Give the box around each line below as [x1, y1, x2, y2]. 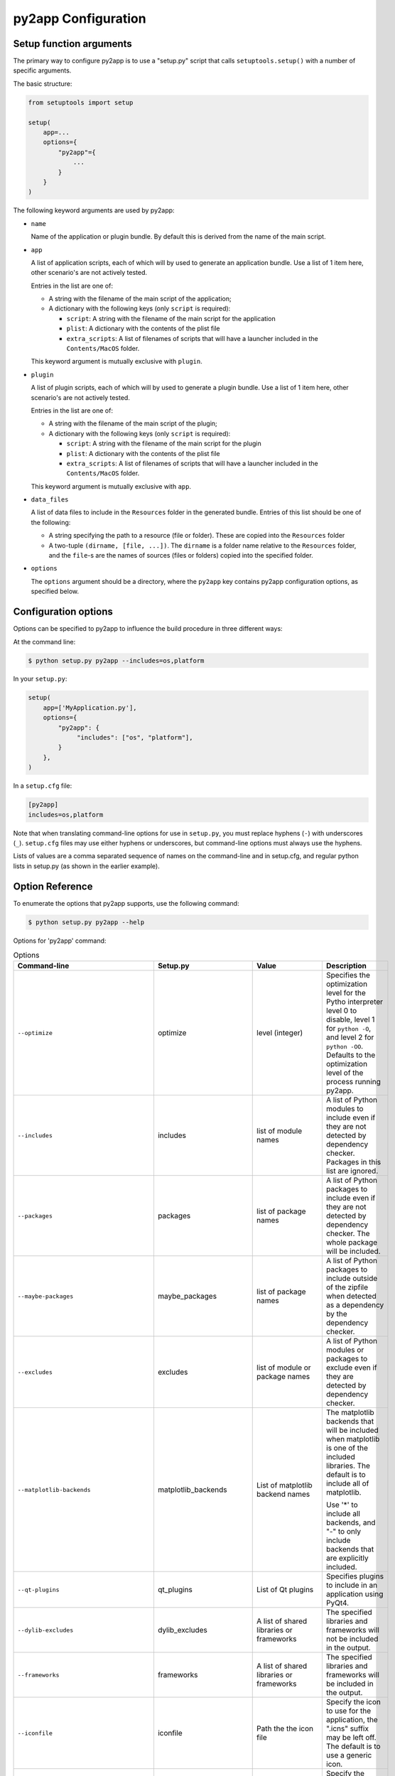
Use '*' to [325, 1500, 358, 1510]
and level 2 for [325, 1032, 374, 1042]
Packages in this [325, 1157, 382, 1167]
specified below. [31, 587, 80, 596]
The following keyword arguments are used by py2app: [13, 206, 175, 215]
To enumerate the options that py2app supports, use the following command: [13, 899, 239, 907]
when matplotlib [325, 1434, 380, 1444]
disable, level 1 [325, 1014, 375, 1024]
